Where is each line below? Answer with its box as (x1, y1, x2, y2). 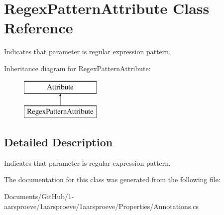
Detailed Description (4, 134, 113, 150)
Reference (4, 17, 73, 38)
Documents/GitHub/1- (4, 191, 74, 202)
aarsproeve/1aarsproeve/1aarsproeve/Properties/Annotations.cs (4, 201, 199, 211)
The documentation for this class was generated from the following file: (4, 174, 221, 185)
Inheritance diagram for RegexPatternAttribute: (4, 63, 151, 73)
